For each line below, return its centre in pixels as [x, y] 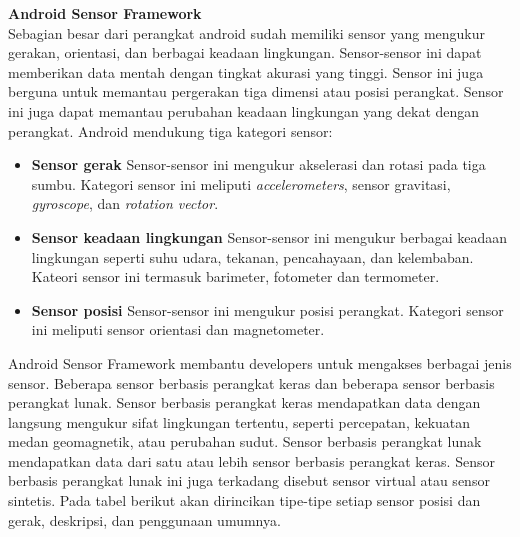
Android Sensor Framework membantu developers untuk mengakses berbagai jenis [260, 362]
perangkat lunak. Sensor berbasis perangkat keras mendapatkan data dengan [244, 402]
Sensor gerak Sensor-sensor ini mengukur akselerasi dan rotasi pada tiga [258, 164]
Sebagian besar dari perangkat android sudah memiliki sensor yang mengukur [246, 32]
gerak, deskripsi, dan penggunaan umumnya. [144, 519]
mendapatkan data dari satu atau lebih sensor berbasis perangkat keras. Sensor [251, 460]
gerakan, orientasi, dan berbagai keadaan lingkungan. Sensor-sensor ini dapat [245, 52]
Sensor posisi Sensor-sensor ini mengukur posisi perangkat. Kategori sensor [267, 309]
